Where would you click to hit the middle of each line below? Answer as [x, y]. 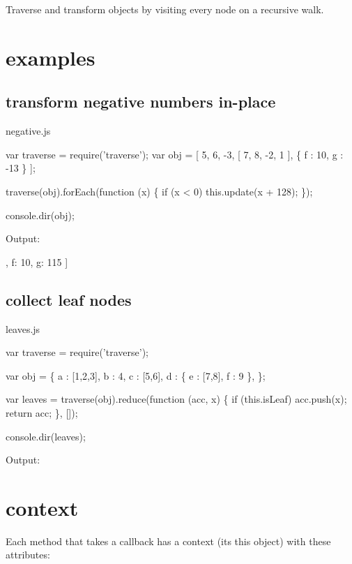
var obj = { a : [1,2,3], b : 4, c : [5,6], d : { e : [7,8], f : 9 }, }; [136, 375]
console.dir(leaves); [46, 436]
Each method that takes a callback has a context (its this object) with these [168, 541]
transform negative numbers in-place [141, 102]
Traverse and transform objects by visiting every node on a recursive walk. [165, 9]
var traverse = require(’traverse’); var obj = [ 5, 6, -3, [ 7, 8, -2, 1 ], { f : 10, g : [175, 154]
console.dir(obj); [40, 215]
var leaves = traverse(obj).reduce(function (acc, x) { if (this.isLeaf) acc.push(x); [176, 399]
